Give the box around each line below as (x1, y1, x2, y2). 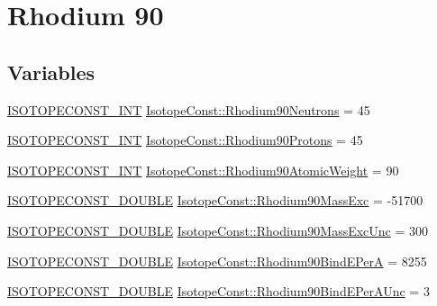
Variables (7, 58, 96, 85)
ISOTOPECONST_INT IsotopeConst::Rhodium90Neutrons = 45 (7, 100, 370, 119)
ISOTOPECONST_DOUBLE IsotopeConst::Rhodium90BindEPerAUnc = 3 (7, 282, 430, 301)
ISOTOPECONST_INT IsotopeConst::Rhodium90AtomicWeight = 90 (7, 160, 399, 179)
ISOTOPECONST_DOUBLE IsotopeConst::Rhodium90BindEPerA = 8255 (7, 251, 427, 270)
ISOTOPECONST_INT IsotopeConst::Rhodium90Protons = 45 (7, 130, 363, 149)
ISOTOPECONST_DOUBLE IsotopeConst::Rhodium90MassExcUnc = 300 (7, 220, 429, 239)
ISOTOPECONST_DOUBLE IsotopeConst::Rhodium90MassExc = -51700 (7, 191, 423, 210)
